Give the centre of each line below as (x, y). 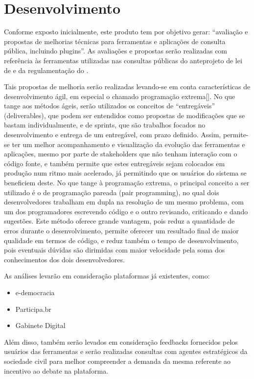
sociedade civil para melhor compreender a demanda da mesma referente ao (117, 361)
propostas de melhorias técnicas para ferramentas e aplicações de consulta (115, 41)
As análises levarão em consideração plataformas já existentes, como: (107, 276)
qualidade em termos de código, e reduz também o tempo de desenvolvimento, (121, 240)
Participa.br (33, 309)
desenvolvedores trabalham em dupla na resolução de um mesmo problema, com (124, 202)
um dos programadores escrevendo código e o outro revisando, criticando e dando (126, 211)
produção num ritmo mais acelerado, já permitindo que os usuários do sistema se (125, 173)
